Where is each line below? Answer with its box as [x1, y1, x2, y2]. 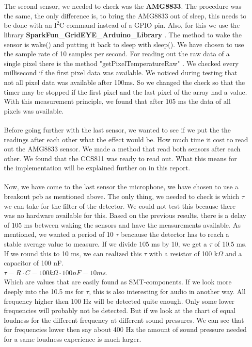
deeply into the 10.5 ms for [4, 286, 84, 296]
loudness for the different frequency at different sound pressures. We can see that [4, 314, 244, 325]
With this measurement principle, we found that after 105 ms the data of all [4, 96, 231, 106]
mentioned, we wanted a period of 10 [4, 229, 113, 239]
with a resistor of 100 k [149, 248, 218, 258]
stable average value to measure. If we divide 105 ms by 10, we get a [4, 239, 207, 249]
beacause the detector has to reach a [121, 229, 229, 239]
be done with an [4, 20, 52, 30]
